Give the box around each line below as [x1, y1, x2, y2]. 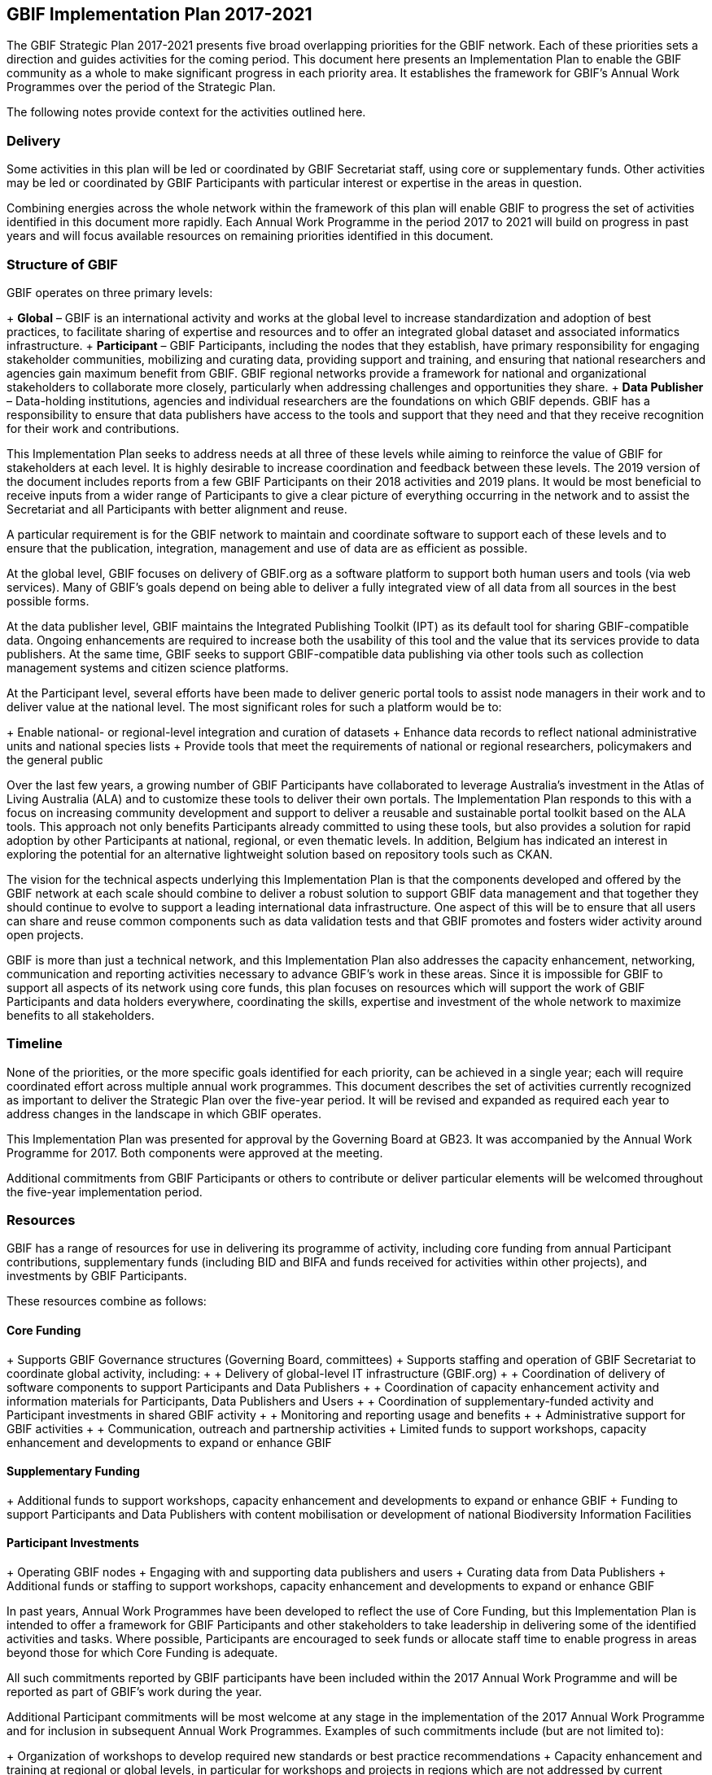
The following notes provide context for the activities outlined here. [7, 105, 366, 120]
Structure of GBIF [7, 256, 118, 273]
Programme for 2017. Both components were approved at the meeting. [7, 1145, 383, 1160]
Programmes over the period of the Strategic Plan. [7, 80, 276, 94]
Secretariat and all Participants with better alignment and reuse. [7, 501, 347, 516]
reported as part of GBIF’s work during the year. [7, 1685, 262, 1699]
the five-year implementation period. [7, 1184, 203, 1199]
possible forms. [7, 593, 90, 608]
